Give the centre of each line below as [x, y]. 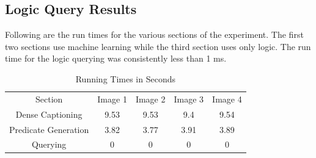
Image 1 [112, 99]
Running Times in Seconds [125, 78]
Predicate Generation [49, 129]
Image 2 [150, 99]
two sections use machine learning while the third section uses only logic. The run [158, 46]
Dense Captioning [49, 114]
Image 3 [189, 99]
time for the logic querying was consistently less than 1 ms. [116, 58]
